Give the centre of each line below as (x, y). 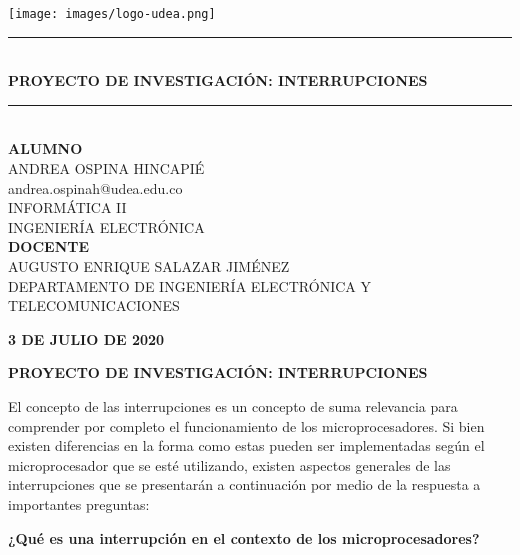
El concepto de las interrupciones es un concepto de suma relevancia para (233, 405)
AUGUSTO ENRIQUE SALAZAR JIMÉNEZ (149, 266)
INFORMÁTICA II (67, 207)
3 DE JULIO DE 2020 (86, 338)
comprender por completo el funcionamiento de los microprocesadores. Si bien (246, 425)
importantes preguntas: (79, 503)
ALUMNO (45, 148)
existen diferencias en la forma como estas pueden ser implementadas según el (246, 445)
